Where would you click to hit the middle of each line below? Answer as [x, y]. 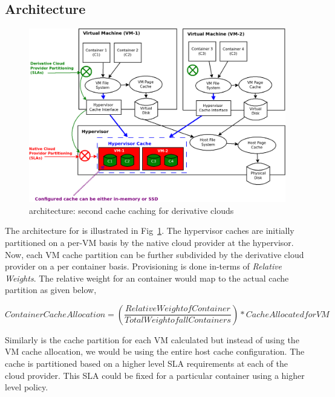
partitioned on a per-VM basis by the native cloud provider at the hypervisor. [149, 242]
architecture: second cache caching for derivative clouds [132, 210]
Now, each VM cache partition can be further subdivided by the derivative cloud [154, 254]
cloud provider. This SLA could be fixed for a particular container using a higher [155, 375]
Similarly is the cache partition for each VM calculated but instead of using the [152, 339]
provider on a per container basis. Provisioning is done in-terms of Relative [144, 266]
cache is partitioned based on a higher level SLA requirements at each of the [146, 363]
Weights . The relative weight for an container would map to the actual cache [147, 278]
